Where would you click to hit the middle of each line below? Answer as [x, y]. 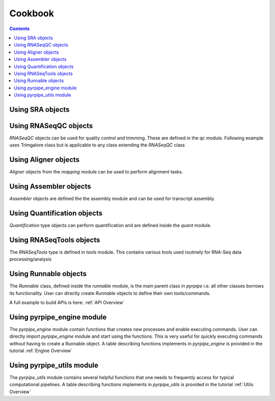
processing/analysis [31, 259]
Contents [20, 29]
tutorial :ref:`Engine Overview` [41, 351]
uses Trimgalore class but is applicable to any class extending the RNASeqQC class [97, 145]
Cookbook [32, 13]
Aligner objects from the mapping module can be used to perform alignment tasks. [96, 172]
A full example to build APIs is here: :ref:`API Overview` [67, 303]
